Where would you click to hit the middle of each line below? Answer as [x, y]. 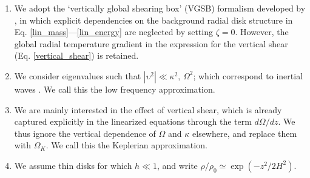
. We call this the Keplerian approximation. [126, 145]
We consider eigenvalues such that [78, 75]
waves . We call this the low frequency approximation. [115, 89]
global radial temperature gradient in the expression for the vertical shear [151, 43]
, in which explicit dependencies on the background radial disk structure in [153, 20]
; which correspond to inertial [248, 75]
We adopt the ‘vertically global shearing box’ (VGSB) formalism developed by [160, 8]
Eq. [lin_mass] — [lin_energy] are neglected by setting [113, 32]
